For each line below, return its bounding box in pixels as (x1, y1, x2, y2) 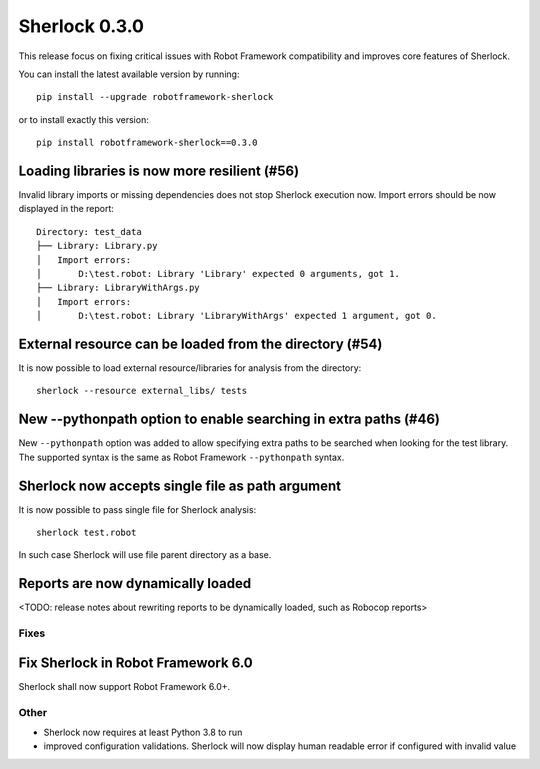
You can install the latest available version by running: (18, 68, 240, 80)
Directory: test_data (36, 226, 142, 237)
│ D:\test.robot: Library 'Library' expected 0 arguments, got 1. (36, 268, 400, 279)
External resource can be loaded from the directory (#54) (18, 335, 383, 352)
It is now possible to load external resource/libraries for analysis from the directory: (18, 362, 362, 374)
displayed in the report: (18, 203, 115, 215)
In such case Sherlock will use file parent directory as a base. (18, 549, 272, 561)
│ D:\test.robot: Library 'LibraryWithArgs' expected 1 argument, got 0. (36, 310, 437, 322)
